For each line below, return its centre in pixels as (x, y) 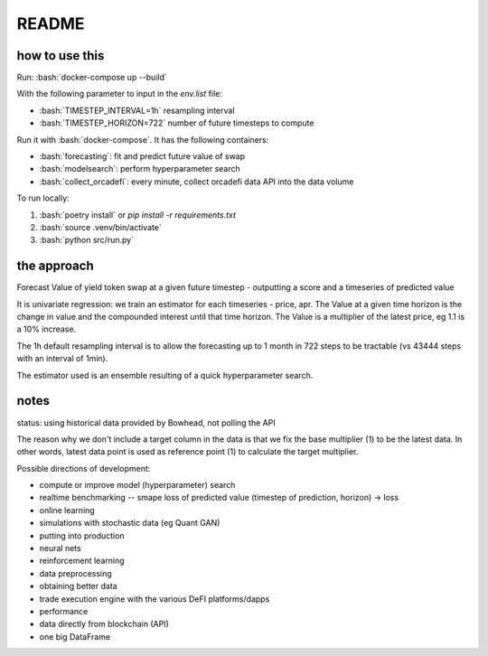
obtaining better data (78, 586)
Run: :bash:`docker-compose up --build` (92, 78)
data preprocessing (75, 573)
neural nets (60, 548)
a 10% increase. (47, 329)
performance (64, 611)
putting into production (82, 535)
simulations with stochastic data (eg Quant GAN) (130, 523)
